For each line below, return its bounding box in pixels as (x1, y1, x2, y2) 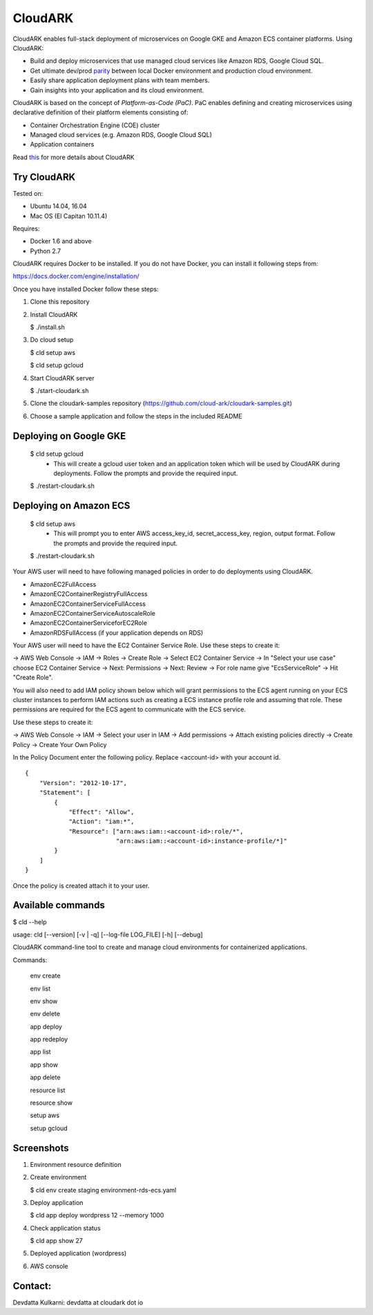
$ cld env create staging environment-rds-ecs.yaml (30, 1186, 177, 1194)
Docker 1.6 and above (30, 237, 93, 246)
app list (30, 1048, 51, 1056)
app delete (30, 1073, 61, 1082)
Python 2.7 (30, 246, 61, 255)
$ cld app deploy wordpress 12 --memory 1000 (30, 1211, 164, 1220)
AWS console (30, 1262, 68, 1270)
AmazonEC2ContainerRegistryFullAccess (30, 590, 148, 598)
